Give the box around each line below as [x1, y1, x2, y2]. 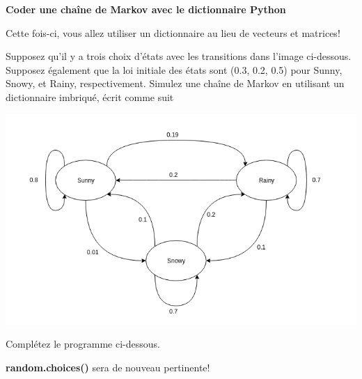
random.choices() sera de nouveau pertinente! [6, 359, 210, 374]
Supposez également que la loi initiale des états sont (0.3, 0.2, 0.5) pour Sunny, [6, 62, 343, 77]
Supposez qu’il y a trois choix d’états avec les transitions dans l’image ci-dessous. [6, 49, 352, 63]
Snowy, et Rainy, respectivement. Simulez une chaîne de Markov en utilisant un [6, 76, 345, 91]
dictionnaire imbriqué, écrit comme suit [6, 89, 174, 104]
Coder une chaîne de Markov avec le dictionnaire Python [6, 2, 286, 16]
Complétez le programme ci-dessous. [6, 337, 160, 351]
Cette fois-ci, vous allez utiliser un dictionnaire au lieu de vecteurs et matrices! [6, 25, 340, 40]
